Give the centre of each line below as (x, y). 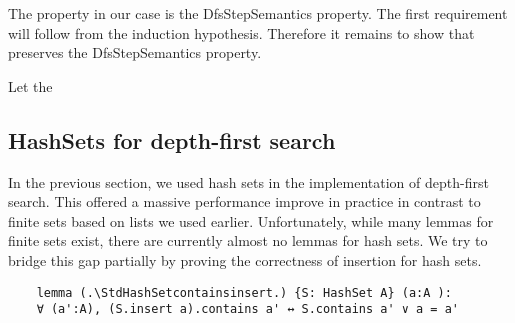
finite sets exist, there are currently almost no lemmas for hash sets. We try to (248, 240)
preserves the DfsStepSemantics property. (135, 52)
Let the (30, 85)
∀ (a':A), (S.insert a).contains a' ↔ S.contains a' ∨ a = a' (248, 309)
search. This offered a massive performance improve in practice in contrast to (244, 201)
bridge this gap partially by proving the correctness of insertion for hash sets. (245, 259)
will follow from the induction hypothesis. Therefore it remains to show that (241, 32)
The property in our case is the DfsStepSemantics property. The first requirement (258, 13)
